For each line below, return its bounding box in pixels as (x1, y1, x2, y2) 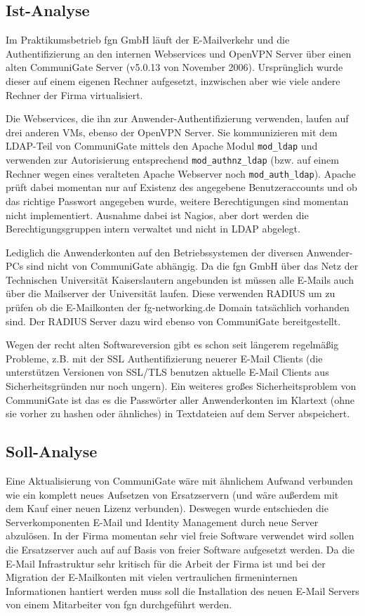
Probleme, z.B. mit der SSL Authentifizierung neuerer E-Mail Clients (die (6, 350, 323, 365)
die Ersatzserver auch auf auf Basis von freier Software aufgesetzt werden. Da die (6, 542, 355, 556)
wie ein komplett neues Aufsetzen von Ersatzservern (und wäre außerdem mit (6, 487, 339, 502)
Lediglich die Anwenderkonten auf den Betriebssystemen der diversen (6, 244, 303, 259)
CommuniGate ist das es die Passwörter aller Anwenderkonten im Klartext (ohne (6, 392, 355, 407)
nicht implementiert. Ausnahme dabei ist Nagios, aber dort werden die (6, 207, 309, 222)
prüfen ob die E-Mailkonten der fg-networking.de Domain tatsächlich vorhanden (6, 300, 350, 315)
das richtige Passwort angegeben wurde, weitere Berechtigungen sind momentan (6, 193, 349, 208)
